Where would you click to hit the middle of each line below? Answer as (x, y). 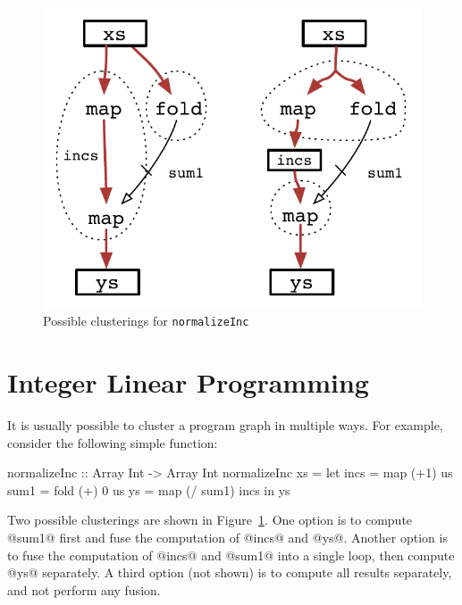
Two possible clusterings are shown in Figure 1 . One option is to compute (210, 520)
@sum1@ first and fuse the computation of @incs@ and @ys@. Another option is (227, 538)
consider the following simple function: (113, 442)
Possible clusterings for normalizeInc (146, 321)
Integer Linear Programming (188, 382)
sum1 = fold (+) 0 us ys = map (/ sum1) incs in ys (149, 489)
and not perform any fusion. (84, 589)
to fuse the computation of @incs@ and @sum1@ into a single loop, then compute (231, 555)
